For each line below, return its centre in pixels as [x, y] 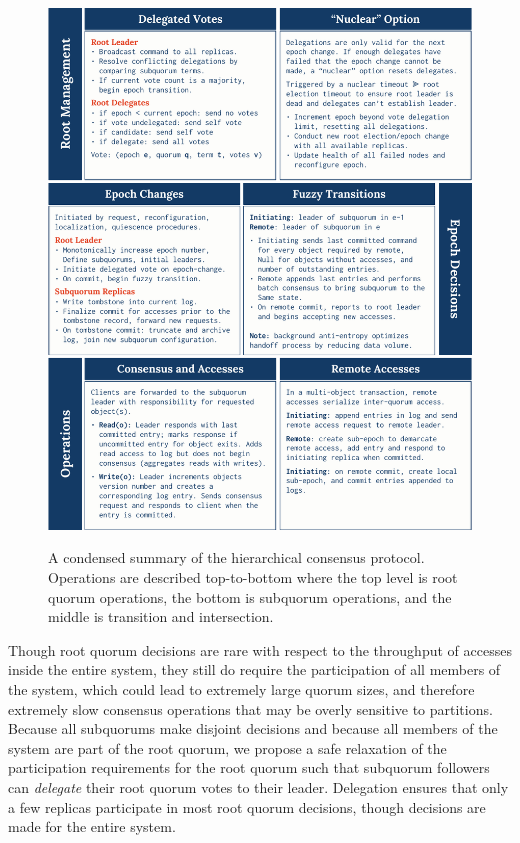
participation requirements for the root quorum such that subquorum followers [249, 767]
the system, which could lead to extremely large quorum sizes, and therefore [241, 689]
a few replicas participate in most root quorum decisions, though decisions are [247, 806]
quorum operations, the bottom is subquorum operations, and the [250, 596]
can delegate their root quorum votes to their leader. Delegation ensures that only [258, 786]
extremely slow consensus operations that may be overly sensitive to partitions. [250, 708]
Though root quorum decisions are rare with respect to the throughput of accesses [260, 649]
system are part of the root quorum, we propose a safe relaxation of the [227, 747]
